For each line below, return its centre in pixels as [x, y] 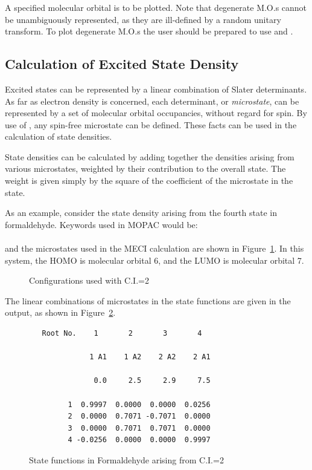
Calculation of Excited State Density [122, 64]
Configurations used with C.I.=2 [89, 280]
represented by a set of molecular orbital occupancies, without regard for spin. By [156, 113]
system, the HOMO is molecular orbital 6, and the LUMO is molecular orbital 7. [154, 260]
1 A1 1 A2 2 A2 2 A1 [150, 357]
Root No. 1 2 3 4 [122, 333]
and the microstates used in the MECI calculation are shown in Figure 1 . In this [154, 248]
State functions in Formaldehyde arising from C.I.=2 [126, 459]
